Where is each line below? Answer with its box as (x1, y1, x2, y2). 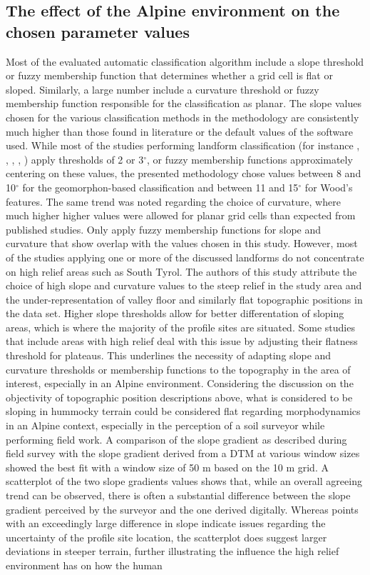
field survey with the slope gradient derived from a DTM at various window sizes (6, 446, 360, 461)
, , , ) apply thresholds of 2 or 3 (6, 151, 144, 166)
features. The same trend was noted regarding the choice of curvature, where (6, 194, 341, 209)
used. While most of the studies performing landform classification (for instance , (6, 138, 360, 153)
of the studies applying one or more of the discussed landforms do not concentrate (6, 249, 364, 264)
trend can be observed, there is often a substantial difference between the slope (6, 488, 351, 502)
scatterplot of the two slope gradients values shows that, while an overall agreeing (6, 474, 362, 489)
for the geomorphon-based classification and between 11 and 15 (22, 179, 299, 194)
